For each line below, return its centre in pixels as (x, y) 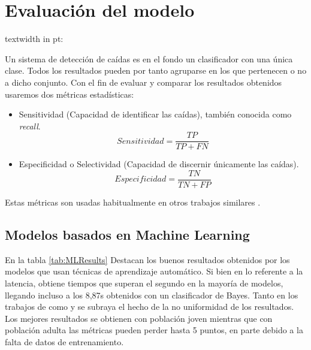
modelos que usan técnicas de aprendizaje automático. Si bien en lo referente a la (154, 271)
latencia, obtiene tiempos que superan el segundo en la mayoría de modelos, (144, 283)
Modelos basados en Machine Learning (127, 234)
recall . (30, 126)
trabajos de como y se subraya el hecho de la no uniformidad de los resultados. (150, 307)
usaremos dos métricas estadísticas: (70, 94)
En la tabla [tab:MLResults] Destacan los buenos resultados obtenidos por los (147, 259)
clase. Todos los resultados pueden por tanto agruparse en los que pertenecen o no (156, 70)
